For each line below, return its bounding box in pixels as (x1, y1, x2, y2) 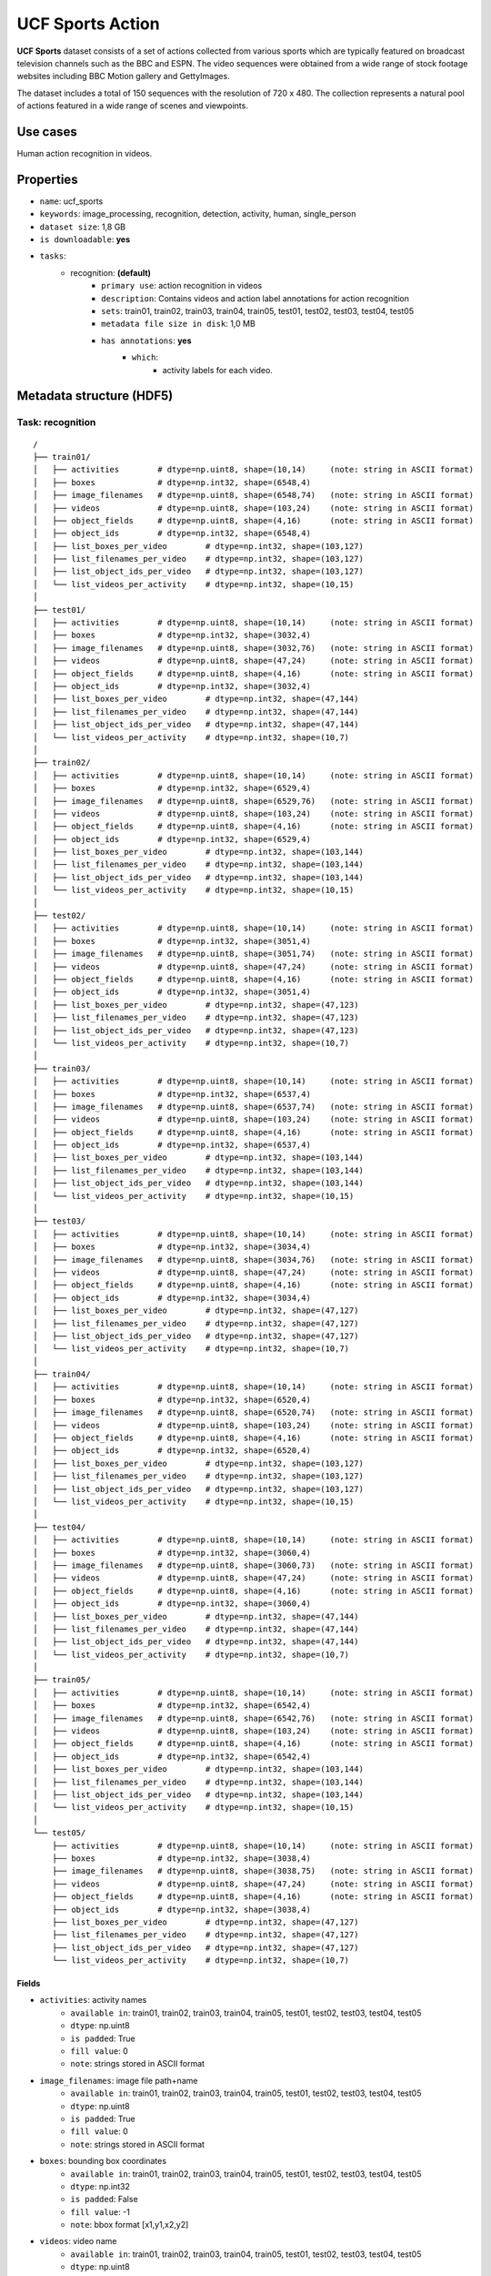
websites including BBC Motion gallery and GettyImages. (16, 71, 231, 82)
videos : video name (39, 2236, 117, 2247)
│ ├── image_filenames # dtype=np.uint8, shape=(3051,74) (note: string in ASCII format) (33, 949, 475, 960)
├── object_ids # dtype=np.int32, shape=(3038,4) (51, 1904, 311, 1915)
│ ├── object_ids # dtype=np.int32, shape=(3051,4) (33, 987, 311, 997)
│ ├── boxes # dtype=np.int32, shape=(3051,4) (33, 936, 311, 946)
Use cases (16, 124, 77, 139)
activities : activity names (39, 1995, 147, 2006)
